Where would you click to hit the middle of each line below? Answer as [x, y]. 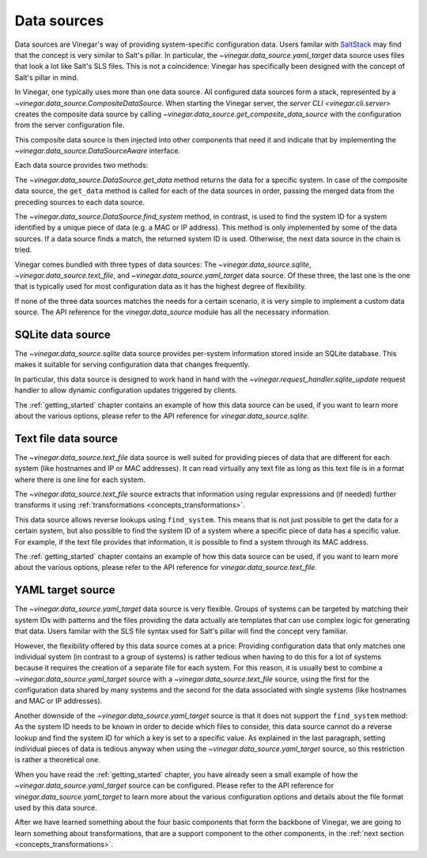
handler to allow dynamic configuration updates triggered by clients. [126, 390]
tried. [23, 250]
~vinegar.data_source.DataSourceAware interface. [98, 151]
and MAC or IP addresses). [59, 701]
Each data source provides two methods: [81, 165]
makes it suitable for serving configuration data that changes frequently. [132, 365]
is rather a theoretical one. [57, 760]
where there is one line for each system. [80, 480]
